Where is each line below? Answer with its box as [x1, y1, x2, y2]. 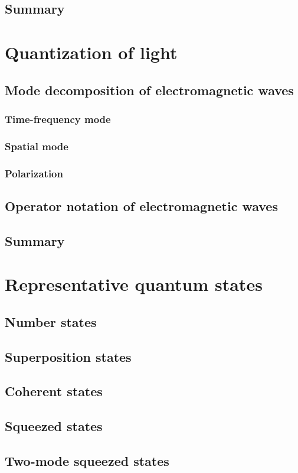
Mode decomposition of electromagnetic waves [5, 80, 294, 99]
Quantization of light [5, 40, 178, 64]
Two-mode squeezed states [5, 451, 169, 469]
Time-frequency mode [5, 111, 111, 126]
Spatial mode [5, 138, 68, 153]
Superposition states [5, 347, 132, 365]
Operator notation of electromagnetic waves [5, 196, 278, 215]
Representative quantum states [5, 272, 263, 296]
